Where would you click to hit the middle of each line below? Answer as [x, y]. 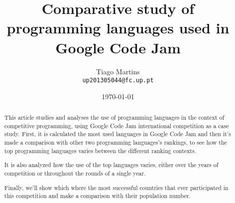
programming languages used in [118, 28]
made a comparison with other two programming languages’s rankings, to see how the [116, 142]
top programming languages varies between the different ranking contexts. [100, 150]
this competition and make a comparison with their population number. [97, 196]
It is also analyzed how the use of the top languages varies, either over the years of [111, 165]
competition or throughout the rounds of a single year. [75, 173]
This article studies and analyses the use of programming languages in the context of [114, 117]
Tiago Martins [118, 71]
